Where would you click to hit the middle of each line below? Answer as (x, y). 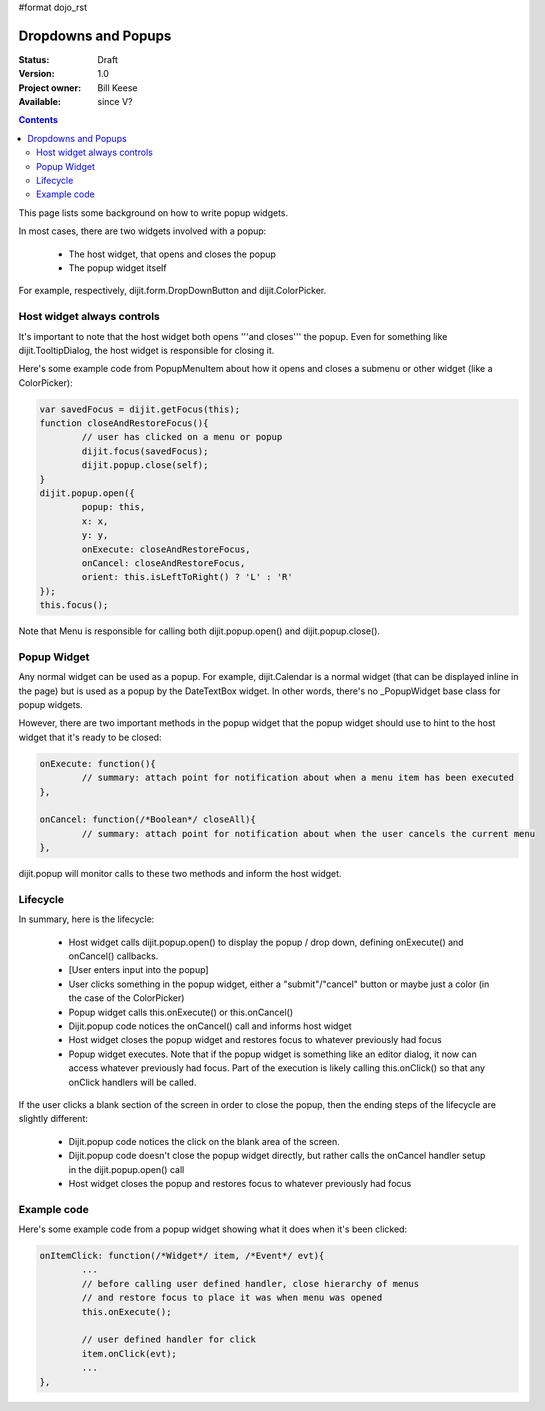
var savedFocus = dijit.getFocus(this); (139, 409)
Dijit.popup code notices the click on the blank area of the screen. (204, 1141)
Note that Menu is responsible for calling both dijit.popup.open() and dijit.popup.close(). (199, 631)
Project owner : (50, 87)
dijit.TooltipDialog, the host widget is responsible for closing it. (146, 350)
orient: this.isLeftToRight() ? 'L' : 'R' (187, 577)
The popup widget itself (117, 267)
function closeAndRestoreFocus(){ (124, 423)
